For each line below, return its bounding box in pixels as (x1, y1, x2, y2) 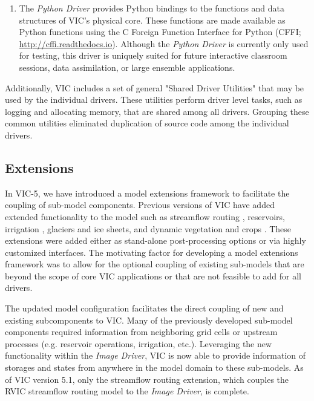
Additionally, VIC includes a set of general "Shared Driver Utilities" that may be (5, 81, 304, 94)
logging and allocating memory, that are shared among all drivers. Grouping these (5, 105, 309, 117)
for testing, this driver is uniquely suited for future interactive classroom (19, 49, 287, 62)
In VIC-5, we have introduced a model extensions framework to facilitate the (5, 186, 290, 199)
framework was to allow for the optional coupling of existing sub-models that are (5, 258, 304, 270)
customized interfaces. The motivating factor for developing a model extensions (5, 246, 298, 258)
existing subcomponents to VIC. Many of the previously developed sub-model (5, 313, 293, 326)
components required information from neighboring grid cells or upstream (5, 325, 278, 338)
